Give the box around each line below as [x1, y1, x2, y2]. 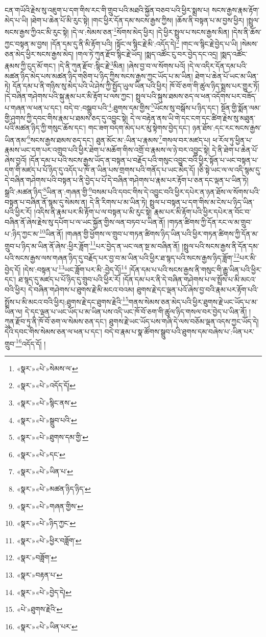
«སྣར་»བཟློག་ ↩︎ [16, 552, 57, 563]
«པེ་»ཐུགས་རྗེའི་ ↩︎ [16, 604, 63, 614]
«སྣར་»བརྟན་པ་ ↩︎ [16, 569, 63, 580]
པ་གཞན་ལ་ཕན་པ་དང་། [5, 102, 62, 113]
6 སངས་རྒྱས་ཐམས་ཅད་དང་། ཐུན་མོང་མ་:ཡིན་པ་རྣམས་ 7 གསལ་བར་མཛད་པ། [27, 133, 210, 145]
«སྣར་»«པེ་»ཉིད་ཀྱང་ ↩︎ [16, 518, 76, 528]
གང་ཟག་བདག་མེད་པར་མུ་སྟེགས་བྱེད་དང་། [88, 122, 190, 133]
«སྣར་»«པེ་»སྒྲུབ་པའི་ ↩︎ [16, 414, 77, 425]
